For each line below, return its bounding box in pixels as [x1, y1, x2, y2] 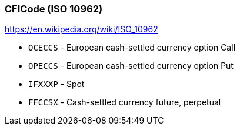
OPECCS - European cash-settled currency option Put [28, 61, 234, 71]
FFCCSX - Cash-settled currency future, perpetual [28, 97, 221, 108]
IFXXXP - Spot [28, 79, 85, 89]
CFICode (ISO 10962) [5, 3, 103, 15]
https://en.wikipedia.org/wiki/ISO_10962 [5, 24, 158, 35]
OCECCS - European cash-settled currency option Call [28, 42, 236, 53]
